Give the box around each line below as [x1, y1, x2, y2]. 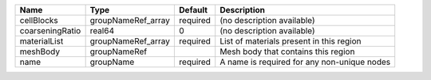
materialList [19, 36, 64, 47]
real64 [89, 25, 115, 36]
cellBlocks [19, 15, 59, 25]
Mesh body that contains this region [219, 46, 355, 57]
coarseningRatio [19, 25, 81, 36]
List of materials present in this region [219, 36, 362, 47]
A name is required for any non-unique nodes [219, 56, 391, 67]
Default [179, 5, 208, 15]
